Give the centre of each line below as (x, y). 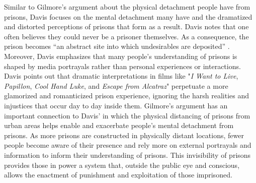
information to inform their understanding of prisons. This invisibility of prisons (127, 155)
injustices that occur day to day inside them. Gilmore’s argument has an (116, 105)
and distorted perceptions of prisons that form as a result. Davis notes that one (126, 26)
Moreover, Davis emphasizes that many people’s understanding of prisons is (121, 56)
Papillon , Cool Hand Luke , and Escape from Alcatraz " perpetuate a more (116, 85)
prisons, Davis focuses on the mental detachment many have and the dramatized (128, 16)
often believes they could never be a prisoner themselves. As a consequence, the (126, 36)
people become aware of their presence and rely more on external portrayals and (128, 145)
